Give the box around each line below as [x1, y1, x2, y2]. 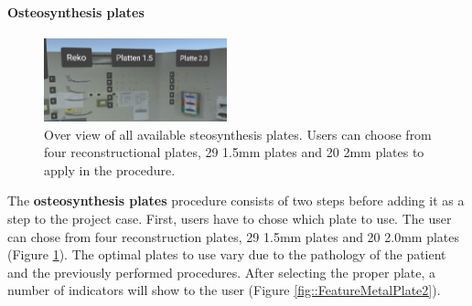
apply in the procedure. [44, 160, 176, 179]
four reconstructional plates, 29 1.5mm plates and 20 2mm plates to [44, 142, 424, 162]
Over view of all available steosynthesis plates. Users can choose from [44, 124, 432, 143]
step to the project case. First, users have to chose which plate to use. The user [7, 208, 452, 227]
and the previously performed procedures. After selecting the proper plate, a [7, 262, 436, 281]
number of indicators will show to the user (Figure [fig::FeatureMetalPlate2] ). [7, 280, 441, 300]
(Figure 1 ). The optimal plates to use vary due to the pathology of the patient [7, 245, 446, 264]
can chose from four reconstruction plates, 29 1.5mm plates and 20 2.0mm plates [7, 227, 460, 246]
